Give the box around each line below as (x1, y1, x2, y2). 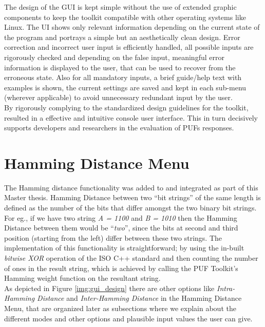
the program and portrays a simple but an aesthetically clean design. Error (4, 31, 240, 42)
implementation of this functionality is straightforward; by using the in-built (4, 242, 244, 253)
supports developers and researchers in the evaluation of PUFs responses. (4, 122, 234, 133)
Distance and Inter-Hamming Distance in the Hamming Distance (37, 293, 242, 303)
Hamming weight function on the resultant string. (4, 273, 161, 283)
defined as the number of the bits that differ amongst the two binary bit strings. (4, 202, 257, 213)
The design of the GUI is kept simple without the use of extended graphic (4, 2, 237, 12)
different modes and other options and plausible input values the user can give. (4, 313, 253, 323)
